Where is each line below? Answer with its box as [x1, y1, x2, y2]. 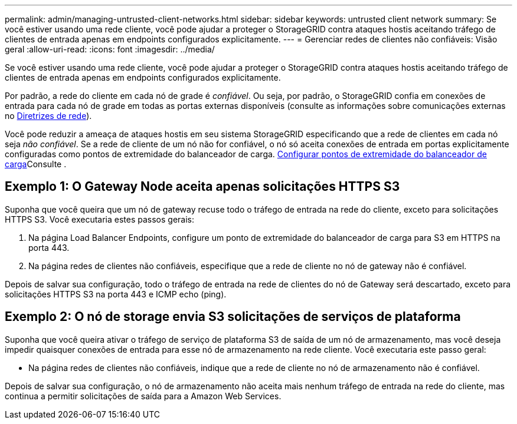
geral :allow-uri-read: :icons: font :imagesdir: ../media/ [5, 44, 215, 54]
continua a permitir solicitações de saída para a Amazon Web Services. [5, 390, 282, 401]
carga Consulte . [5, 159, 67, 169]
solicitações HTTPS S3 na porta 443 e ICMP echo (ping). [5, 289, 227, 299]
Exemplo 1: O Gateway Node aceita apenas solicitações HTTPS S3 [5, 179, 400, 194]
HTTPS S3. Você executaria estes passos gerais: [5, 214, 195, 224]
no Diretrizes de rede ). [5, 111, 92, 121]
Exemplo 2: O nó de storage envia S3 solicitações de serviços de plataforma [5, 309, 461, 324]
